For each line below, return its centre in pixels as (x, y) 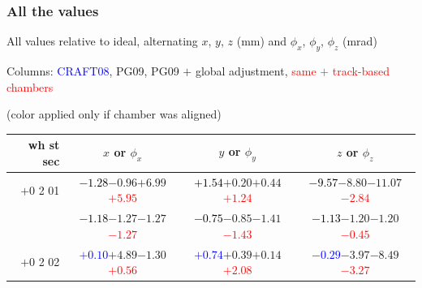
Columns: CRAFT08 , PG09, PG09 (93, 71)
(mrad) (360, 41)
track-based (361, 71)
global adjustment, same (256, 71)
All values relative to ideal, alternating (102, 41)
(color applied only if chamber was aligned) (114, 114)
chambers (30, 86)
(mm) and (262, 41)
